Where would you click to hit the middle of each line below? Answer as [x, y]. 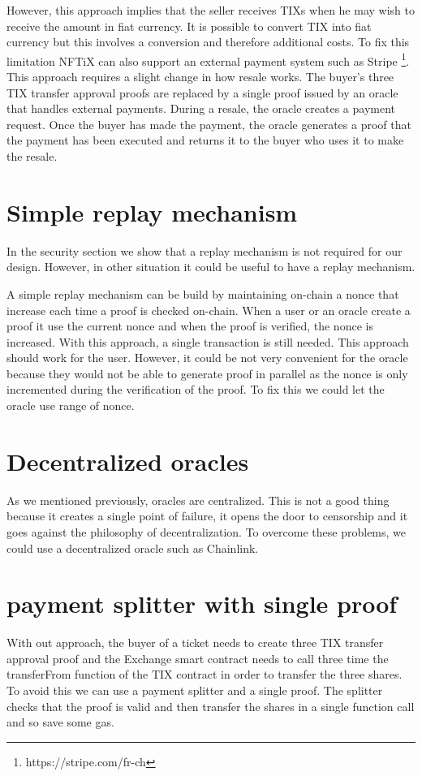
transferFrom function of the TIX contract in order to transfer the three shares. [205, 674]
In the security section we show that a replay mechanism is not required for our [205, 250]
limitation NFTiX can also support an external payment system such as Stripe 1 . [208, 59]
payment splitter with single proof [202, 604]
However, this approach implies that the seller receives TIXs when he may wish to [211, 10]
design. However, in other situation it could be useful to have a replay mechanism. [211, 267]
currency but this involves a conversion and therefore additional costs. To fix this [208, 42]
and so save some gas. [60, 722]
